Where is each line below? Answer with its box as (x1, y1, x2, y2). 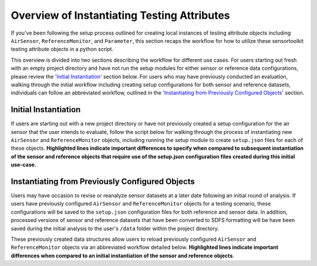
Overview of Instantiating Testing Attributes (11, 9, 230, 22)
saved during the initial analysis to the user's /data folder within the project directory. (11, 225, 220, 232)
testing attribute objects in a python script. (11, 46, 114, 53)
